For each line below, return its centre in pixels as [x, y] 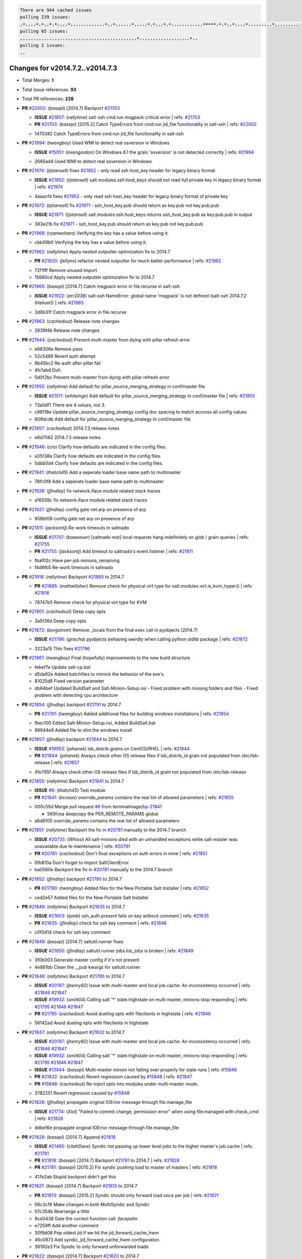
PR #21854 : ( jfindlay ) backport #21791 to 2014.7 [71, 705]
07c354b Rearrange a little [62, 1212]
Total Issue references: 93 [49, 89]
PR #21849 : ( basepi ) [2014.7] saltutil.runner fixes [72, 941]
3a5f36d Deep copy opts [60, 621]
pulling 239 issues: [45, 17]
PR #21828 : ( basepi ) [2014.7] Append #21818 [69, 1137]
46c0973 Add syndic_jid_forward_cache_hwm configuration [97, 1239]
